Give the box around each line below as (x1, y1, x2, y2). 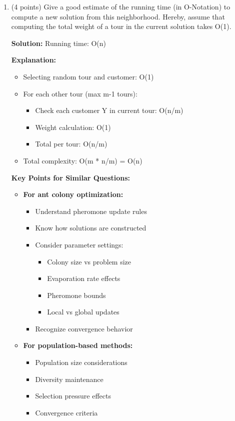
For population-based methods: (23, 340, 133, 350)
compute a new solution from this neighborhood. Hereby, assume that (11, 11, 225, 21)
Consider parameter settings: (35, 239, 123, 249)
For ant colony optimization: (23, 189, 123, 199)
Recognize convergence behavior (35, 323, 133, 333)
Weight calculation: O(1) (35, 121, 111, 132)
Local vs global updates (47, 306, 119, 317)
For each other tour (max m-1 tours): (23, 88, 137, 98)
